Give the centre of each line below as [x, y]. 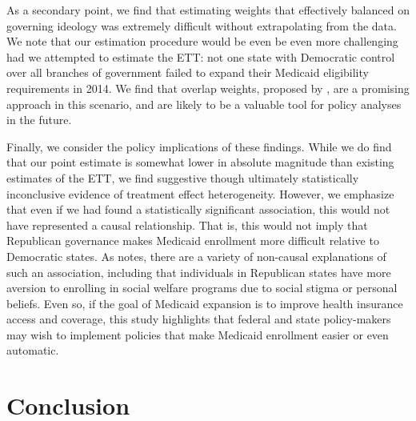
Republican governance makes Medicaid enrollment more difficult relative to [193, 241]
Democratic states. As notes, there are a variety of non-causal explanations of [196, 256]
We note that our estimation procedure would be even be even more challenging [202, 41]
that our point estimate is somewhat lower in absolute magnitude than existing [200, 162]
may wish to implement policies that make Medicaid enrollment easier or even [198, 334]
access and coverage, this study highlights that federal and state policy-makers [199, 319]
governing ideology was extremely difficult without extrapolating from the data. [202, 25]
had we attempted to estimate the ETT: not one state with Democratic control [201, 56]
